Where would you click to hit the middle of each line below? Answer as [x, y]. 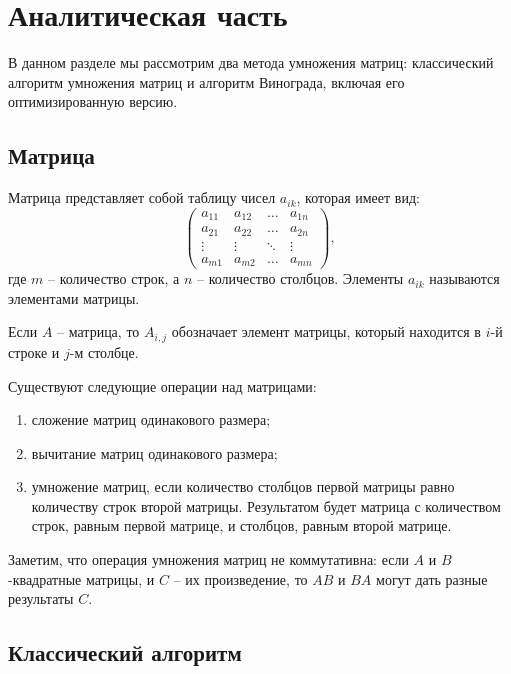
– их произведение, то [240, 578]
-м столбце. [104, 351]
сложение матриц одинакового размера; [151, 419]
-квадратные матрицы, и [81, 578]
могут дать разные [432, 578]
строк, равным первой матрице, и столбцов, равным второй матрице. [241, 525]
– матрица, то [98, 331]
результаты [41, 598]
